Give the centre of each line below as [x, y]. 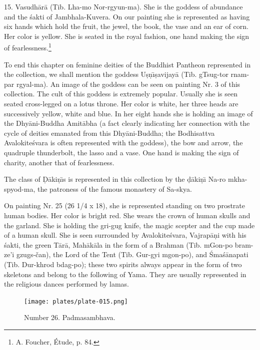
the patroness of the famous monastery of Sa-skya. [114, 188]
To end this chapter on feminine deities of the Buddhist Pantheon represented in [127, 64]
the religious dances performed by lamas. [67, 284]
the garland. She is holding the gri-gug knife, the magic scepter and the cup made [129, 225]
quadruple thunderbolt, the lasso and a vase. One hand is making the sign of [121, 152]
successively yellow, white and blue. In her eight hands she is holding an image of [128, 113]
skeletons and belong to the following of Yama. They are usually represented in [125, 274]
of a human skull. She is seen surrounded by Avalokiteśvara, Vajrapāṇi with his [125, 235]
